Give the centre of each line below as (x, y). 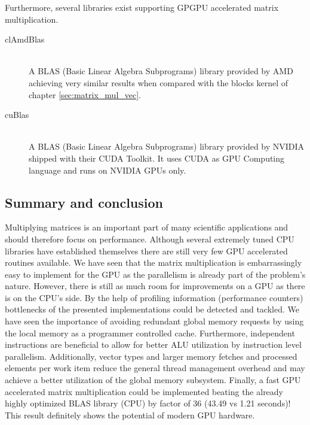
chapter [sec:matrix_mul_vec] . (85, 94)
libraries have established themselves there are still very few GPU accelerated (146, 251)
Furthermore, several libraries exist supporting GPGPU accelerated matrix (142, 7)
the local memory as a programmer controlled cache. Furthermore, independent (150, 333)
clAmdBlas (25, 39)
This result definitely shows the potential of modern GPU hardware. (130, 415)
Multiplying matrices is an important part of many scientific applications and (147, 227)
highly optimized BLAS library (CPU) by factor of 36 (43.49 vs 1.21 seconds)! (148, 403)
